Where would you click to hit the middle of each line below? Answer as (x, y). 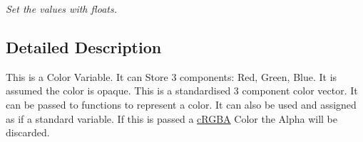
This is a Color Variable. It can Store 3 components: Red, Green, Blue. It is (172, 76)
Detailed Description (84, 47)
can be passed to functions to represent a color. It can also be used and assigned (181, 104)
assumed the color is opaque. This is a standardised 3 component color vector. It (182, 91)
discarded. (28, 132)
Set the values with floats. (62, 9)
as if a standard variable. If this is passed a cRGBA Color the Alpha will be (172, 118)
